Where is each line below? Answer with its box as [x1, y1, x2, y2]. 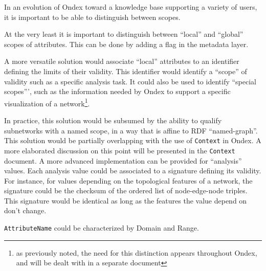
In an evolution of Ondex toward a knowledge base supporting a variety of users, [4, 2, 257, 12]
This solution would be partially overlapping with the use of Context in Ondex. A [4, 135, 261, 146]
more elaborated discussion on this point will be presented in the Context [4, 145, 235, 155]
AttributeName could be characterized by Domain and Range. [4, 222, 199, 233]
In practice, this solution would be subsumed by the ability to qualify [4, 115, 222, 125]
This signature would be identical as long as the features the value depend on [4, 195, 247, 206]
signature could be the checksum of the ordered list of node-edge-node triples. [4, 185, 248, 196]
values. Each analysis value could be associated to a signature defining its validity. [4, 165, 261, 176]
